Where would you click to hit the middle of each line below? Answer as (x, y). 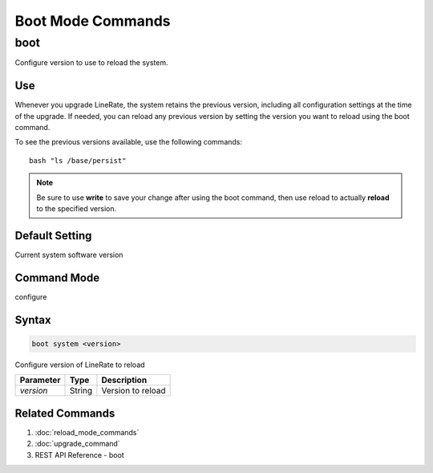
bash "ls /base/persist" (78, 160)
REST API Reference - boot (79, 455)
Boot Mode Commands (93, 21)
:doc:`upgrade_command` (77, 444)
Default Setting (53, 236)
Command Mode (57, 277)
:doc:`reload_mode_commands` (87, 432)
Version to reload (134, 391)
